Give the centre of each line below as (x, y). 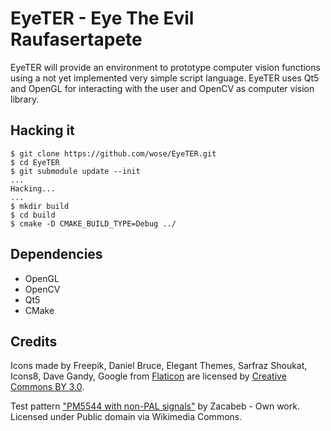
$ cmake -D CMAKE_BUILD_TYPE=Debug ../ (93, 223)
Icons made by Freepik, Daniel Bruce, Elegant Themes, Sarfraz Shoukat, (159, 366)
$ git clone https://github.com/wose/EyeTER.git (113, 153)
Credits (34, 341)
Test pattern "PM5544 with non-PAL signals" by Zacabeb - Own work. (155, 406)
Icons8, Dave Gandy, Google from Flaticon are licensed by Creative (148, 376)
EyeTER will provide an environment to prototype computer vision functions (165, 67)
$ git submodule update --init (75, 171)
